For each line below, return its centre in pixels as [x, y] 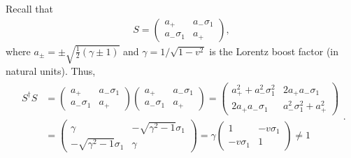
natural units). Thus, [51, 70]
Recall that [29, 8]
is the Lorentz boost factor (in [274, 51]
